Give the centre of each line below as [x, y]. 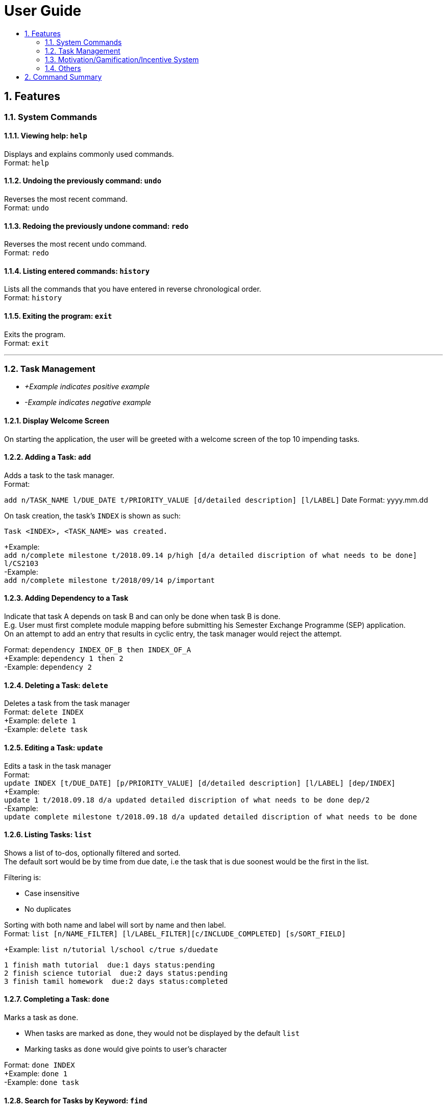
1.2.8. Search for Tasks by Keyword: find [76, 1100]
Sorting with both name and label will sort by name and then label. [115, 925]
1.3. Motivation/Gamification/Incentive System [122, 59]
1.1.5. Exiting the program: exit [58, 316]
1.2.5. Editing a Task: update [54, 747]
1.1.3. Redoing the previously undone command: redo [96, 226]
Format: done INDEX [40, 1065]
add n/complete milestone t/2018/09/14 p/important [110, 580]
